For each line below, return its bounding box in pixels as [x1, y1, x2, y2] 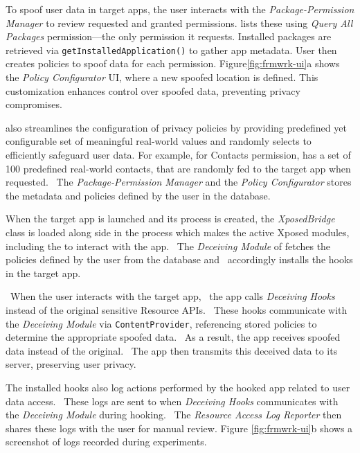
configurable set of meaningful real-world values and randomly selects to [6, 134, 312, 148]
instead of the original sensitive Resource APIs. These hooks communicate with [6, 302, 348, 317]
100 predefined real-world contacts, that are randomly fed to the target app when [6, 161, 351, 175]
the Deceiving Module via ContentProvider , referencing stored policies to [6, 316, 317, 330]
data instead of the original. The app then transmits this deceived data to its [6, 343, 338, 357]
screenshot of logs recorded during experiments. [6, 434, 207, 449]
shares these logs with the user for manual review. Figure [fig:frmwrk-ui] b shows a [6, 420, 353, 435]
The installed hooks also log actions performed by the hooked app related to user [6, 380, 350, 394]
